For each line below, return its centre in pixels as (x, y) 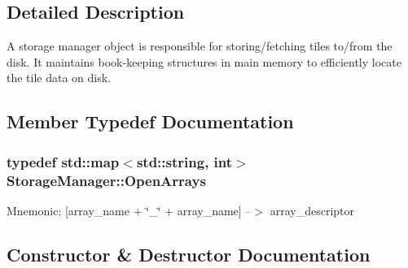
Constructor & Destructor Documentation (189, 254)
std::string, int (184, 161)
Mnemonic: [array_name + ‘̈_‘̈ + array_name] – (129, 210)
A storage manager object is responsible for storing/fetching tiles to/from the (200, 46)
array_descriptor (312, 210)
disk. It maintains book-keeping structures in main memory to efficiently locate (204, 61)
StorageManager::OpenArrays (106, 180)
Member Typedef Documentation (150, 121)
